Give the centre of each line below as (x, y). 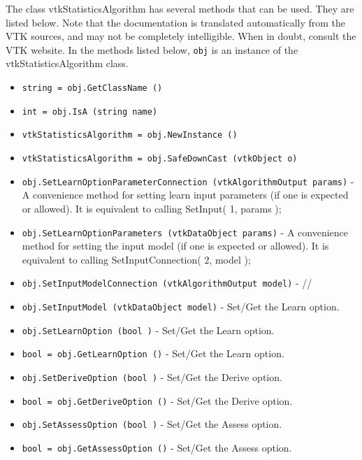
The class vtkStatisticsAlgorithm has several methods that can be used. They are (180, 8)
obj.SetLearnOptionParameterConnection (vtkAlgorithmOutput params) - (188, 181)
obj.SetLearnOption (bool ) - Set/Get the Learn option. (148, 330)
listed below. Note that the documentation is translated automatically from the (176, 22)
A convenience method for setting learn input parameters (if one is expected (185, 195)
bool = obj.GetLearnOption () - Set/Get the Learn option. (153, 353)
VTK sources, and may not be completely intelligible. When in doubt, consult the (181, 36)
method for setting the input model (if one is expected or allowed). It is (175, 246)
